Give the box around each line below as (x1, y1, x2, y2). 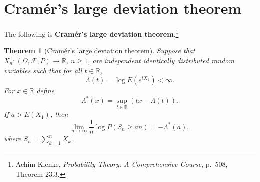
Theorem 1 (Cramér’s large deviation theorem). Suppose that (4, 45, 195, 56)
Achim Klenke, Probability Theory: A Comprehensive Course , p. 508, (15, 158, 228, 169)
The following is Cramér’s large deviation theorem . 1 (4, 27, 179, 39)
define (36, 85, 54, 96)
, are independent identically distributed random (87, 55, 234, 65)
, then (50, 109, 68, 119)
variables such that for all (4, 65, 82, 75)
